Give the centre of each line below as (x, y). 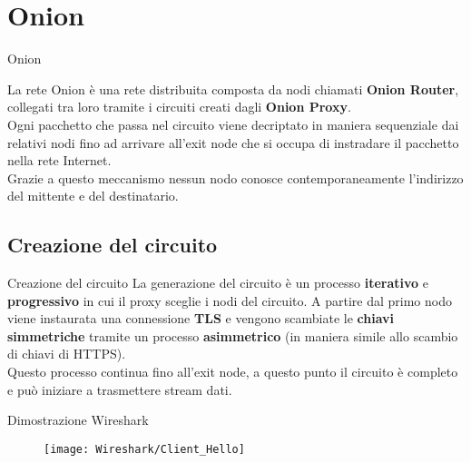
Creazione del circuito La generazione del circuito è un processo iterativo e (218, 283)
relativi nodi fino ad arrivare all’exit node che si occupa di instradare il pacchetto (233, 142)
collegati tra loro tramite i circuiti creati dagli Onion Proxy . (179, 107)
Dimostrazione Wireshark (78, 420)
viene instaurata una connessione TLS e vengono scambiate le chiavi (201, 318)
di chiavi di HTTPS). (67, 354)
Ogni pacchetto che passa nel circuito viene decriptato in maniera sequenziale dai (233, 124)
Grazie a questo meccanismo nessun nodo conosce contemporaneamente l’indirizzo (235, 177)
